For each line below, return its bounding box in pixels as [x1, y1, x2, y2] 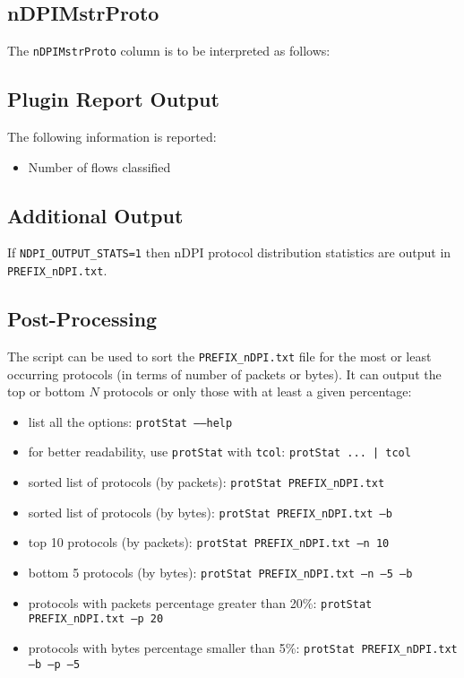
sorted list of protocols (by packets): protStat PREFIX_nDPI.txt [28, 473, 385, 491]
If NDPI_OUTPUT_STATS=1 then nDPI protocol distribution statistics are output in [7, 243, 451, 262]
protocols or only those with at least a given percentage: [103, 382, 412, 401]
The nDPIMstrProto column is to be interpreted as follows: [7, 41, 331, 60]
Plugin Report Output [7, 85, 219, 113]
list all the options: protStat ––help [28, 412, 233, 430]
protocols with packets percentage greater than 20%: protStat [28, 593, 373, 612]
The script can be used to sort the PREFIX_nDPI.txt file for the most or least [7, 346, 432, 365]
